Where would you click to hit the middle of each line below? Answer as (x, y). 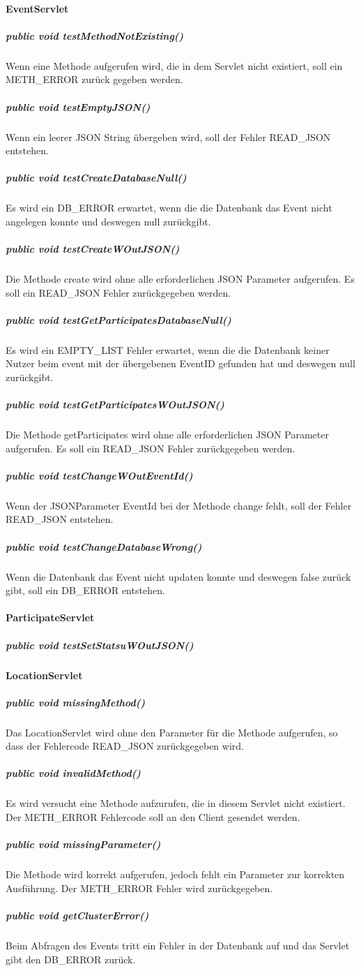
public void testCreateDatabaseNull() (96, 178)
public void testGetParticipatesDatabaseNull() (118, 319)
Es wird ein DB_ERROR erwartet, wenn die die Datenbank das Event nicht (169, 208)
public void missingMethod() (76, 702)
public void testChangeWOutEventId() (99, 475)
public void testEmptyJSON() (78, 106)
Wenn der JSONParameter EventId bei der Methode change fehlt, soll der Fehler (179, 505)
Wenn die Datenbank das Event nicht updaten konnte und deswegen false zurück (178, 576)
